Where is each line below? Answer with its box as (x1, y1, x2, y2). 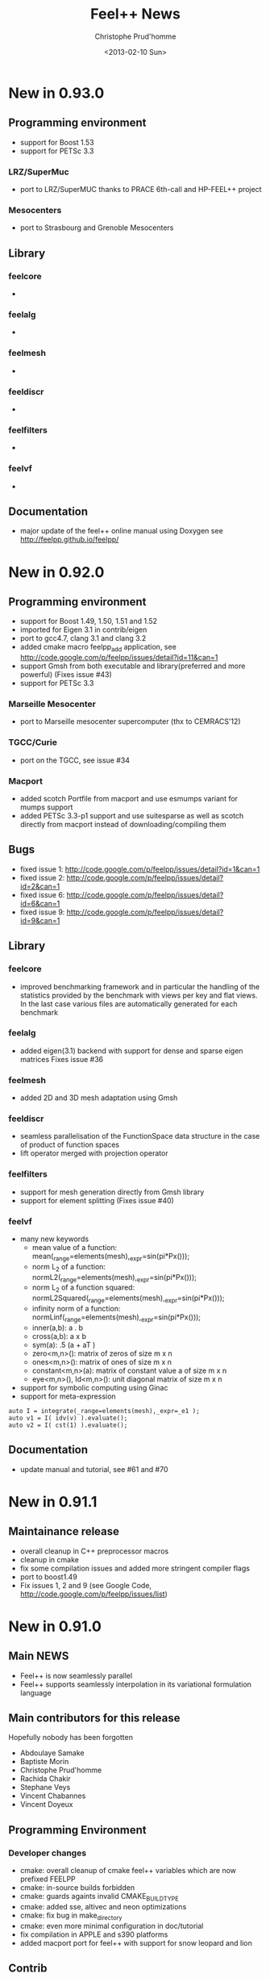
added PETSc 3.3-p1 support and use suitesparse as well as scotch (19, 811, 244, 821)
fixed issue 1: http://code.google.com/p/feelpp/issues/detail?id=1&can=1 (19, 864, 260, 874)
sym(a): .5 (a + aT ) (31, 1340, 96, 1349)
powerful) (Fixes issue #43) (19, 670, 113, 680)
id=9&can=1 (19, 915, 60, 925)
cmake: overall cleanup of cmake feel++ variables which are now (19, 1866, 236, 1876)
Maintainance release (8, 1524, 119, 1538)
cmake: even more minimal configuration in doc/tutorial (19, 1921, 204, 1930)
